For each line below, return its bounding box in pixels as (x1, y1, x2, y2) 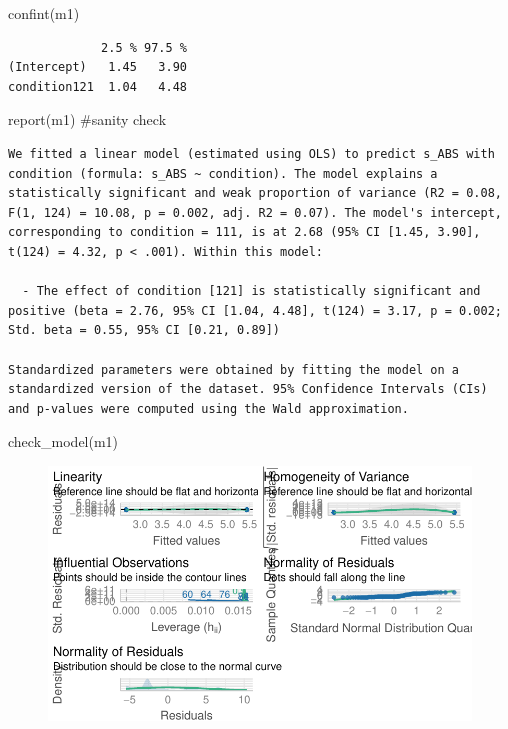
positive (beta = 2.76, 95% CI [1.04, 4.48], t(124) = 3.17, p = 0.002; (8, 303, 502, 318)
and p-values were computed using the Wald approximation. (8, 401, 409, 416)
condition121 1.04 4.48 (8, 79, 187, 94)
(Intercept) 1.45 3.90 (8, 60, 187, 75)
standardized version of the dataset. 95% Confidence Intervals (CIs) (8, 382, 488, 397)
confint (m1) (8, 3, 80, 23)
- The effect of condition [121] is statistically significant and (22, 284, 481, 299)
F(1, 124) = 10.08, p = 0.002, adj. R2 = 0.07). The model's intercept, (8, 205, 502, 220)
